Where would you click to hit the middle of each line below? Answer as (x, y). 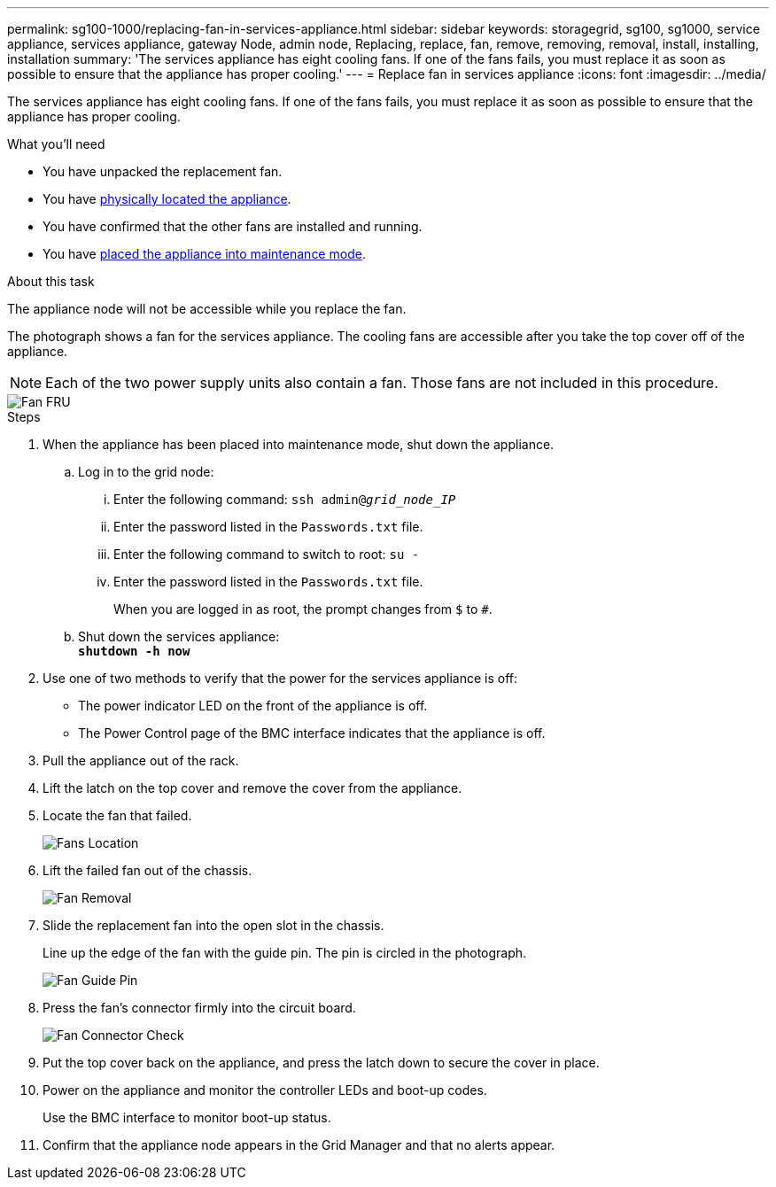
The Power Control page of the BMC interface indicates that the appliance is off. (312, 733)
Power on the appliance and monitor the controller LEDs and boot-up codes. (265, 1090)
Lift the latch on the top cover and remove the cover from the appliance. (252, 788)
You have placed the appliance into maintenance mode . (204, 254)
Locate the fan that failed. (117, 815)
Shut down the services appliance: (179, 636)
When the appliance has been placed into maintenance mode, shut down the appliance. (299, 444)
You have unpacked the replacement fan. (163, 171)
